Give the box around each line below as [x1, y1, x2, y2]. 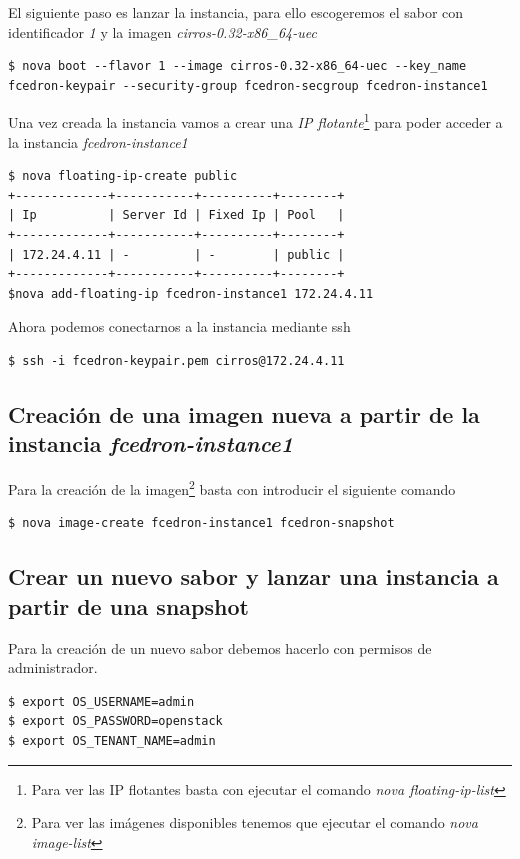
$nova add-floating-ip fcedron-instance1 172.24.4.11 [8, 286, 374, 301]
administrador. [8, 657, 98, 678]
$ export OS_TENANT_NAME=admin [8, 733, 216, 748]
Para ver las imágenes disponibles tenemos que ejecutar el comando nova [31, 812, 478, 833]
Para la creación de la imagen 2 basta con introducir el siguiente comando [8, 476, 456, 499]
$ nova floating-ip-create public [8, 169, 238, 184]
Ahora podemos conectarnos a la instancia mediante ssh [8, 316, 351, 337]
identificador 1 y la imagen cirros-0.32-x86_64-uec [8, 21, 317, 42]
